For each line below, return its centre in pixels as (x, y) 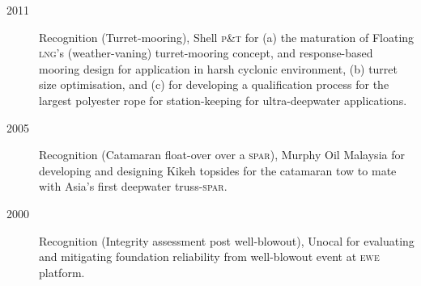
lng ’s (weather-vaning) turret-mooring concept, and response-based (206, 53)
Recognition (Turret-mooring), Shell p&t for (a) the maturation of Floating (227, 37)
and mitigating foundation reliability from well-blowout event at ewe (209, 257)
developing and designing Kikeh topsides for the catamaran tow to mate (218, 170)
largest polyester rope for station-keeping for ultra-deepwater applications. (223, 100)
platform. (62, 272)
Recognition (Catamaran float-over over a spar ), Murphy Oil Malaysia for (222, 155)
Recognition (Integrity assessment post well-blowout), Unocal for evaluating (227, 240)
